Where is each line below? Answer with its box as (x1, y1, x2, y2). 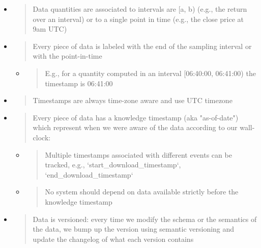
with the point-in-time (33, 51, 102, 61)
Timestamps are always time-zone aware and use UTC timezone (33, 95, 233, 106)
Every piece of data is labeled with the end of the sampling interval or (33, 40, 252, 51)
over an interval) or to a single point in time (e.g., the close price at (33, 13, 244, 24)
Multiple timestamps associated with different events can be (45, 149, 232, 160)
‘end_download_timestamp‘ (45, 169, 133, 180)
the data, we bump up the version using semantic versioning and (33, 224, 235, 234)
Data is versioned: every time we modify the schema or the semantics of (33, 213, 257, 224)
